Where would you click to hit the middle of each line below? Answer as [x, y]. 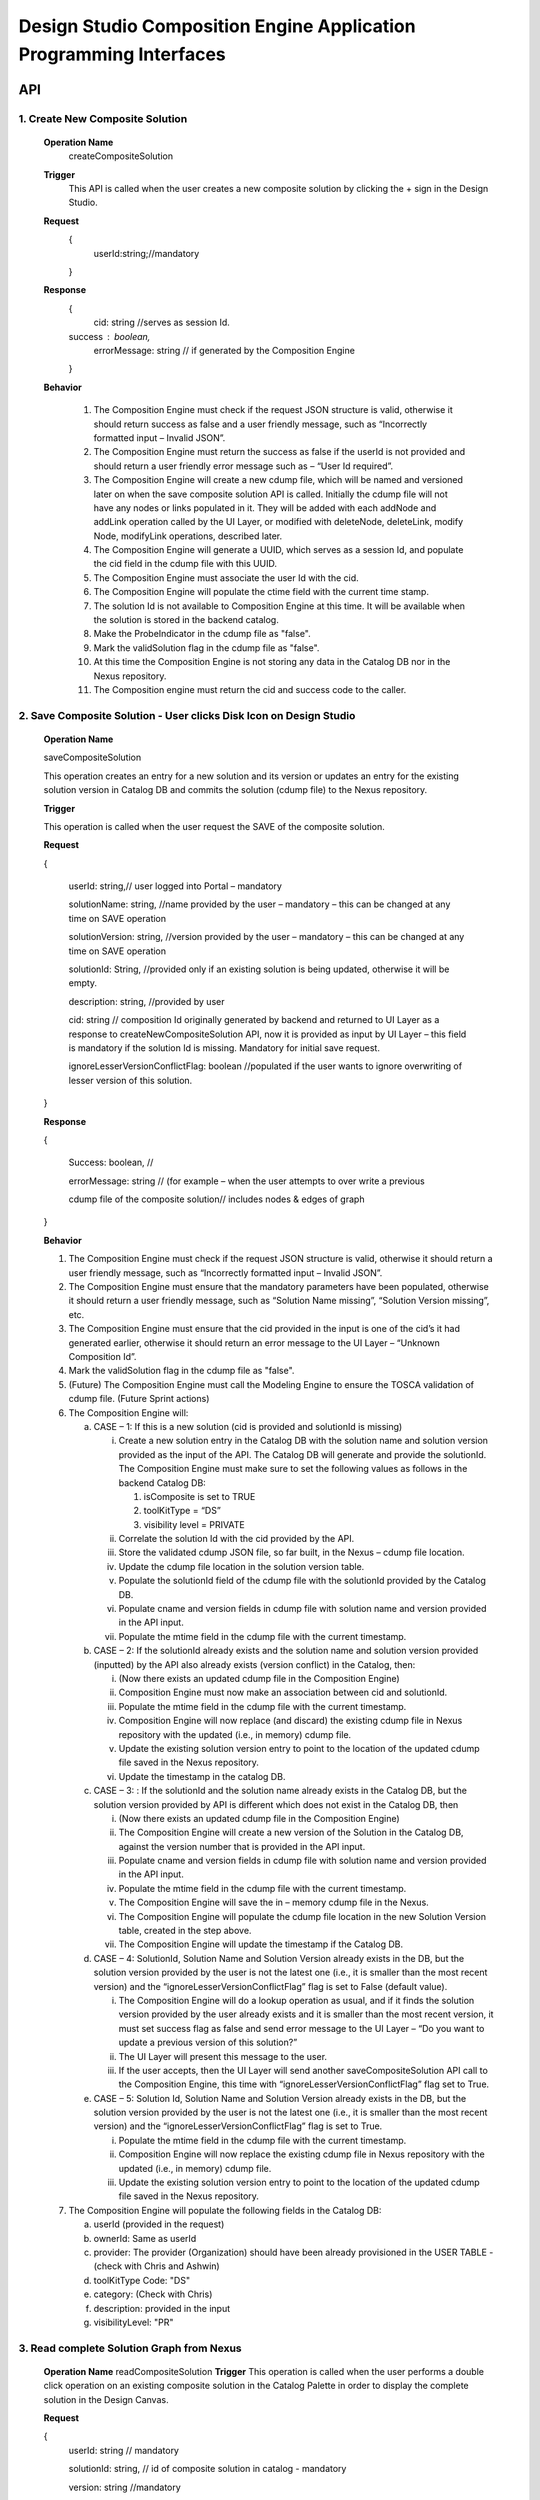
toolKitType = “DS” [182, 1511]
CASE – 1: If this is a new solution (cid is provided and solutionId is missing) [248, 1426]
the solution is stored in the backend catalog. [186, 620]
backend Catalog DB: [162, 1482]
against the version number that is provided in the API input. [242, 1846]
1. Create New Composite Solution [103, 118]
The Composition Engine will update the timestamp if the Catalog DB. [261, 1944]
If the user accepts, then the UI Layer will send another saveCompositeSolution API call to [303, 2070]
